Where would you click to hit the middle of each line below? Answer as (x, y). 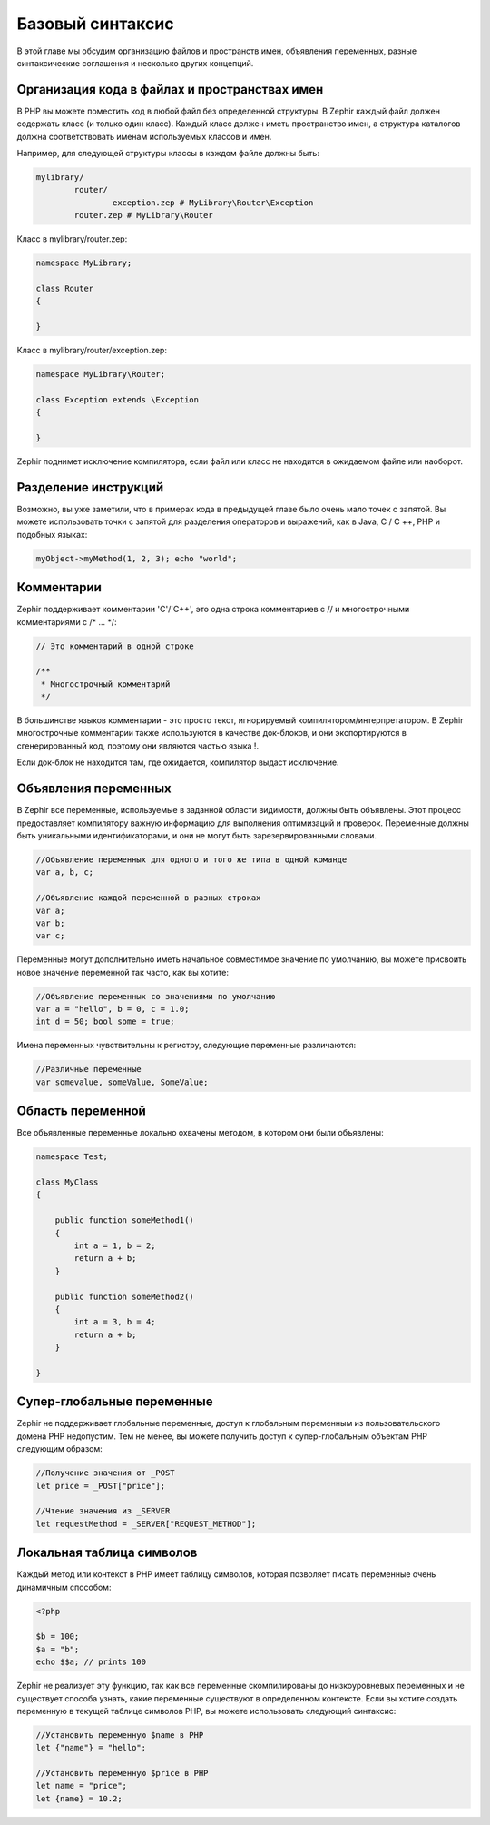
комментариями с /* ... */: (67, 621)
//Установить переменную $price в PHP (122, 1773)
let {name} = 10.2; (79, 1798)
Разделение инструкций (90, 487)
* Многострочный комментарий (106, 684)
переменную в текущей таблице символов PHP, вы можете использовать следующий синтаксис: (206, 1711)
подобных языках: (52, 534)
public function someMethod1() (124, 1220)
